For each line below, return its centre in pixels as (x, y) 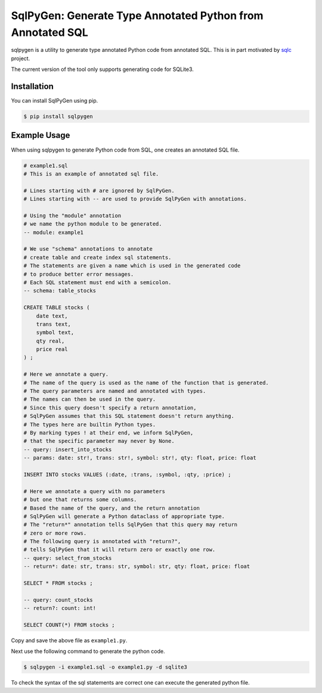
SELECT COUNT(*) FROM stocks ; (69, 625)
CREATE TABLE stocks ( (57, 308)
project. (21, 58)
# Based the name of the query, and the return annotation (112, 508)
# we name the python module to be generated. (93, 224)
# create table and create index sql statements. (97, 257)
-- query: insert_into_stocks (68, 449)
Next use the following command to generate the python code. (88, 651)
